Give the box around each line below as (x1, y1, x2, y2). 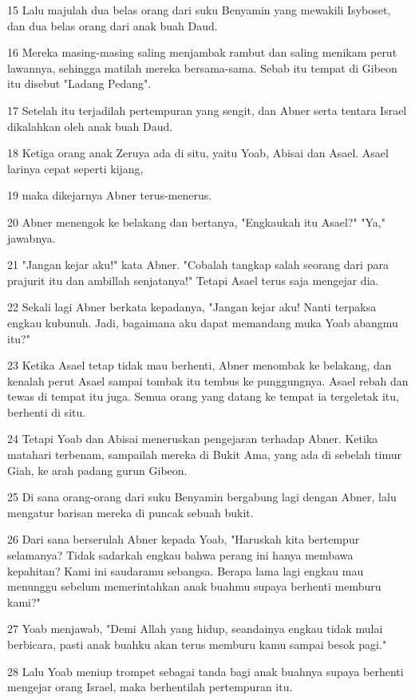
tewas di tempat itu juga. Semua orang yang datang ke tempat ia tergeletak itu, (7, 388, 399, 405)
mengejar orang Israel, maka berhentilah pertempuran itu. (7, 678, 293, 695)
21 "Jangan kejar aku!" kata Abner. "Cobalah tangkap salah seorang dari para (7, 256, 389, 273)
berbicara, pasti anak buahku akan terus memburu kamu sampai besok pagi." (7, 636, 387, 652)
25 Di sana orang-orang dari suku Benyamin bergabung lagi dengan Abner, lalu (7, 488, 397, 505)
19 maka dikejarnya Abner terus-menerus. (7, 187, 212, 204)
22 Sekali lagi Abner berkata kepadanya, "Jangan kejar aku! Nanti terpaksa (7, 299, 377, 315)
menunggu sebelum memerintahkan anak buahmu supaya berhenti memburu (7, 578, 381, 595)
